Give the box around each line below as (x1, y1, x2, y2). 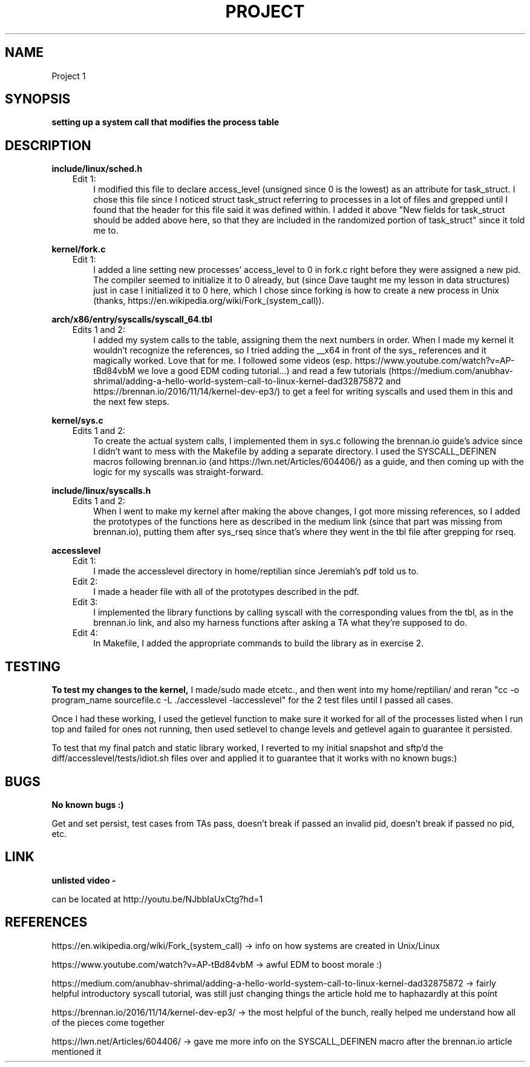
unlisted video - (51, 875, 116, 885)
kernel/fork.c (51, 244, 106, 255)
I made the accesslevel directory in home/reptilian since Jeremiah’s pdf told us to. (93, 566, 419, 577)
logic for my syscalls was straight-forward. (93, 467, 264, 478)
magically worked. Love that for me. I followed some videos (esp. (93, 355, 353, 366)
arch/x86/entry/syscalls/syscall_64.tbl (51, 314, 212, 325)
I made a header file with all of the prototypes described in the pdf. (93, 586, 359, 597)
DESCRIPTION (5, 137, 91, 153)
